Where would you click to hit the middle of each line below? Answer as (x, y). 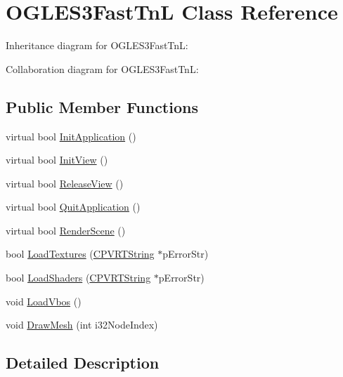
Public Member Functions (102, 106)
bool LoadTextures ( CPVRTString (80, 254)
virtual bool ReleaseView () (65, 183)
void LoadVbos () (44, 301)
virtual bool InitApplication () (71, 136)
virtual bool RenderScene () (66, 230)
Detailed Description (83, 363)
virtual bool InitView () (57, 160)
